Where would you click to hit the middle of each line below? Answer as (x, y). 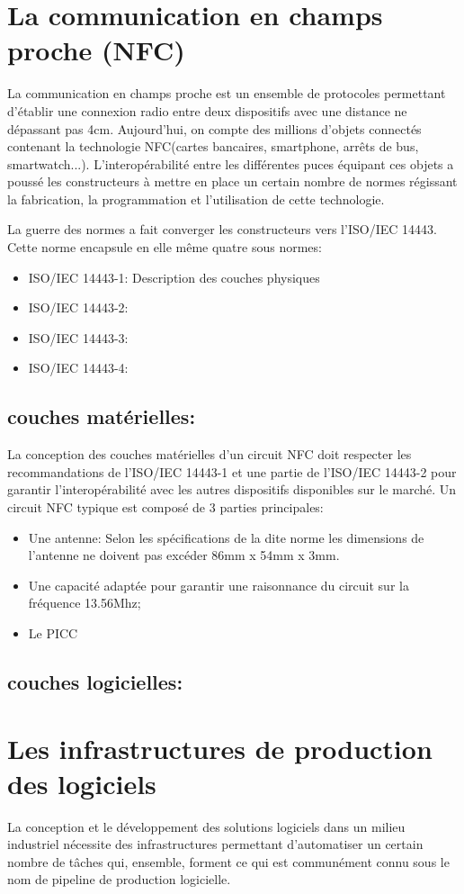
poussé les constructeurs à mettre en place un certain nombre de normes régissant (232, 181)
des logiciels (82, 783)
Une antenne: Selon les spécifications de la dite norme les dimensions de (226, 537)
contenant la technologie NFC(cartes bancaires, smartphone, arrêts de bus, (213, 146)
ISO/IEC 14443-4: (78, 368)
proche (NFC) (96, 50)
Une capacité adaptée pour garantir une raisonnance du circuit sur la (219, 585)
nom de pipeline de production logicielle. (119, 879)
